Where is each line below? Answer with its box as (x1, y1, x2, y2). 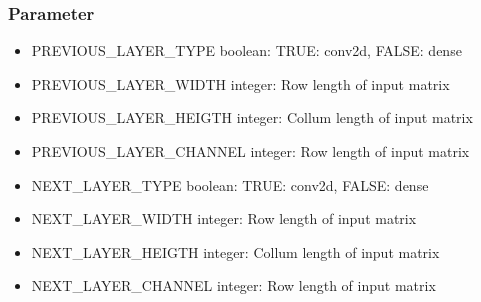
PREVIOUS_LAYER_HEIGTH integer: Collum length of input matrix (31, 107, 473, 128)
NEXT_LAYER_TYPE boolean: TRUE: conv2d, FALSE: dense (31, 174, 429, 195)
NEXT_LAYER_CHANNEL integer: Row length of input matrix (31, 275, 436, 296)
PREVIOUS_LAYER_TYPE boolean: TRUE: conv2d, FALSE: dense (31, 40, 462, 61)
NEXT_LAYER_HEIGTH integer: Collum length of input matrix (31, 241, 440, 262)
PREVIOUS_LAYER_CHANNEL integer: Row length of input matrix (31, 141, 470, 161)
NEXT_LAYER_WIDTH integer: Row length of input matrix (31, 208, 417, 229)
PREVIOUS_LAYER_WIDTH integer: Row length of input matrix (31, 73, 450, 94)
